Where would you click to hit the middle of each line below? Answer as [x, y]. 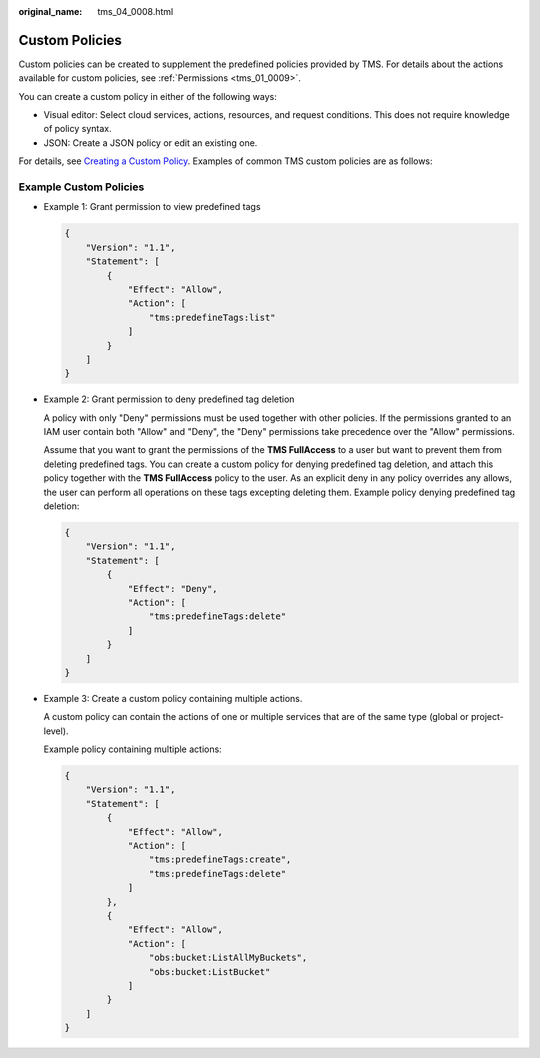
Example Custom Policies [81, 187]
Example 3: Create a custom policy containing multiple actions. [173, 698]
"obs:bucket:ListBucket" [209, 971]
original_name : [50, 11]
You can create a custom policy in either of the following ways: [147, 96]
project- [487, 717]
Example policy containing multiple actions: [132, 749]
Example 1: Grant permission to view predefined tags [152, 207]
